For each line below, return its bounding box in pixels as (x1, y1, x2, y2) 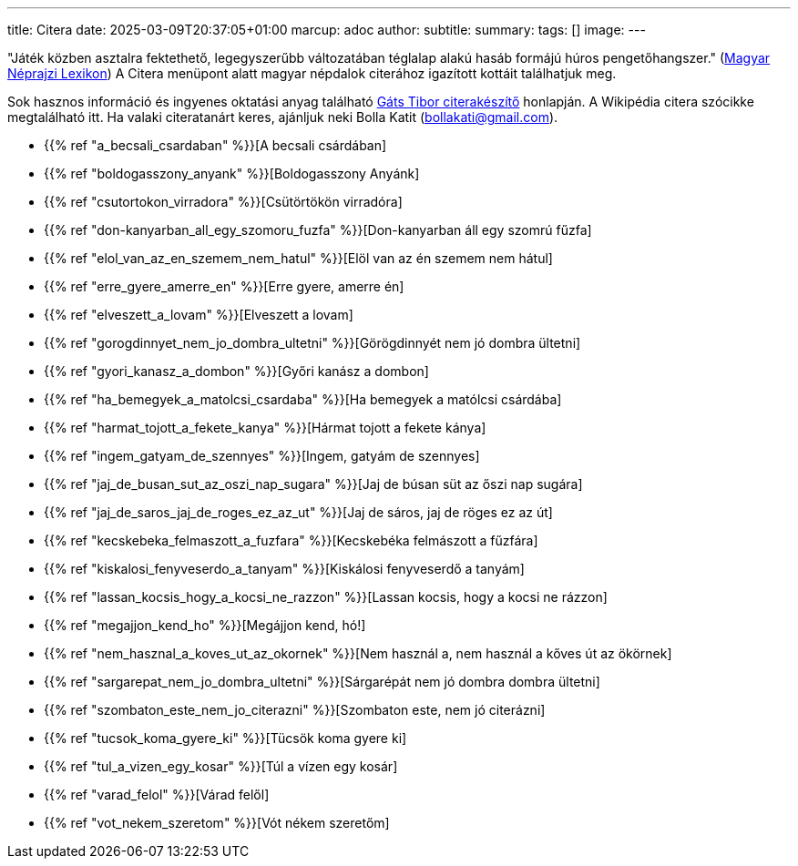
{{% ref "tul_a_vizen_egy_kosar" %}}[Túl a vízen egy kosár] (44, 759, 398, 774)
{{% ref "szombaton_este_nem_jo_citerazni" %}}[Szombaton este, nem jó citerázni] (44, 702, 546, 718)
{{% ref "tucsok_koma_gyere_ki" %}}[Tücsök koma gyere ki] (44, 730, 407, 746)
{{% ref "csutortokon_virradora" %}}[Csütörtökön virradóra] (44, 194, 403, 209)
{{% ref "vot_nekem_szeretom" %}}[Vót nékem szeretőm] (44, 815, 390, 830)
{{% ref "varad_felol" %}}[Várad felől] (44, 787, 270, 802)
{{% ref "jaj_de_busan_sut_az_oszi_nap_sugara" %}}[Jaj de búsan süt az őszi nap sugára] (44, 476, 583, 492)
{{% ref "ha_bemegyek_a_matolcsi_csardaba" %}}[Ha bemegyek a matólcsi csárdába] (44, 392, 562, 407)
